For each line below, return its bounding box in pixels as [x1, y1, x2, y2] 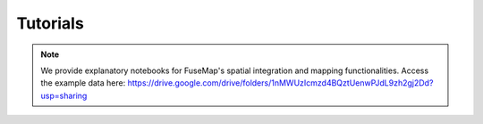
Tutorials [16, 13, 84, 33]
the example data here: [40, 78, 126, 88]
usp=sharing [40, 90, 88, 101]
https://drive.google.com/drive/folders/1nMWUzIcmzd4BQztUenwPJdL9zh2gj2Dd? [127, 78, 434, 88]
